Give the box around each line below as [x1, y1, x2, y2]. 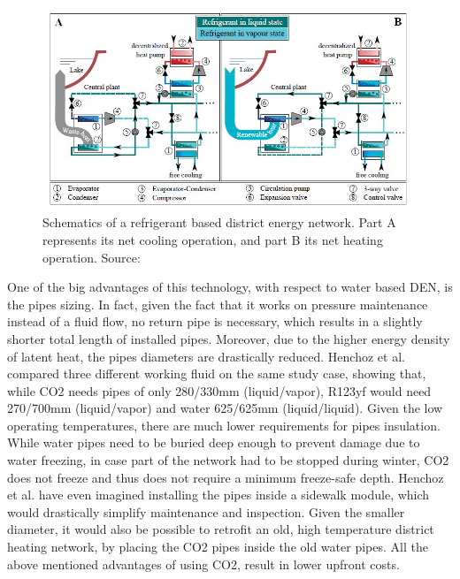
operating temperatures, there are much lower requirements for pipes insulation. [7, 415, 441, 434]
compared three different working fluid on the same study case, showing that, [7, 364, 426, 383]
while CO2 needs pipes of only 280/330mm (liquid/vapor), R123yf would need [7, 381, 432, 400]
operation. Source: [42, 248, 141, 266]
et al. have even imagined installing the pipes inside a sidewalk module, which [7, 485, 430, 504]
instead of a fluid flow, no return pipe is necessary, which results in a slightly [7, 312, 423, 331]
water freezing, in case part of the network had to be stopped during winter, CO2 [7, 451, 449, 469]
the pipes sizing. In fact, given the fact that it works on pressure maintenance [7, 294, 428, 313]
